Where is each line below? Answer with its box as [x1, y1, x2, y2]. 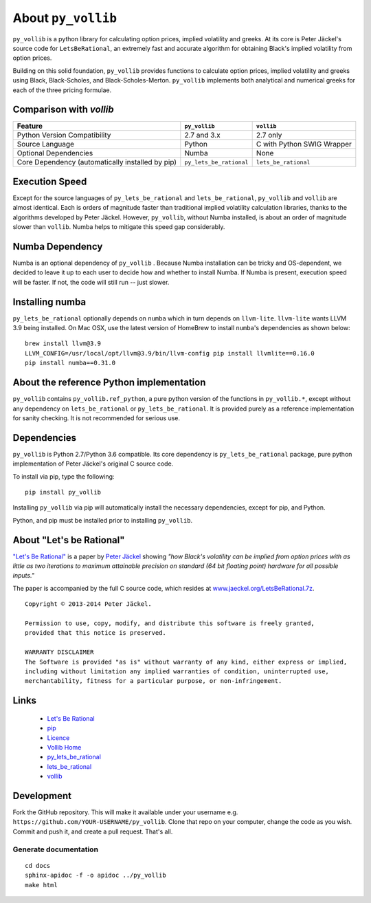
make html [25, 881, 58, 889]
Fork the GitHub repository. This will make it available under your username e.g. [12, 808, 238, 816]
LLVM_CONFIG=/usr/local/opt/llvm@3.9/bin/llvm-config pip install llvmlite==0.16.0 [25, 349, 315, 357]
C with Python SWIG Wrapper [256, 140, 352, 149]
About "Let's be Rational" [12, 534, 125, 546]
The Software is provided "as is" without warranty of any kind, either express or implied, [25, 657, 348, 666]
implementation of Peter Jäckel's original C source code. [12, 459, 174, 468]
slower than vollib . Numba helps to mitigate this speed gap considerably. [12, 223, 225, 231]
